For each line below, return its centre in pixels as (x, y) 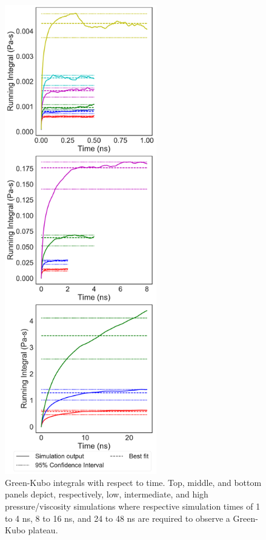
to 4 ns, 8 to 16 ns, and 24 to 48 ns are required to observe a (118, 518)
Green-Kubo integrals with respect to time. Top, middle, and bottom (133, 482)
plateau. (43, 530)
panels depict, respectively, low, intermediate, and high (107, 494)
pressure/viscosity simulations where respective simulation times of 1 (133, 506)
